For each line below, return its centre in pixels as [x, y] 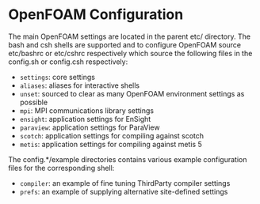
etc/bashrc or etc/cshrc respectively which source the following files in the [130, 53]
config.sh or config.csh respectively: [68, 62]
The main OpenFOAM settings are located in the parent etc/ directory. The [130, 36]
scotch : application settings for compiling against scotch [112, 135]
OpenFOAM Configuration [96, 15]
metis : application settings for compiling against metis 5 [111, 144]
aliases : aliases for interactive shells [80, 85]
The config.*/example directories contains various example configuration [128, 159]
